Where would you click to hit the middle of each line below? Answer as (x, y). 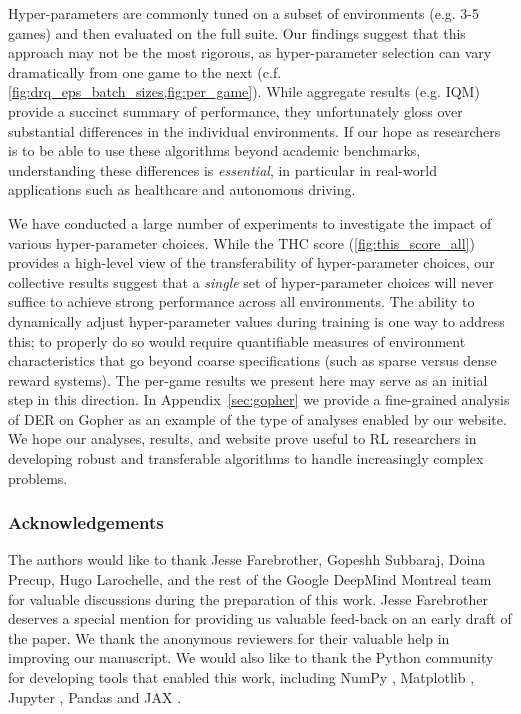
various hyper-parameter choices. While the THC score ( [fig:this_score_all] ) (241, 242)
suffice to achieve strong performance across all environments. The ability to (241, 301)
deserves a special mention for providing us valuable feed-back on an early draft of (260, 618)
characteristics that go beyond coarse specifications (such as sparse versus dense (252, 360)
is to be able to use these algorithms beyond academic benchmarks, (214, 150)
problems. (38, 477)
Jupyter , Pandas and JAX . (95, 696)
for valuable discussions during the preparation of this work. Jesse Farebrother (248, 598)
